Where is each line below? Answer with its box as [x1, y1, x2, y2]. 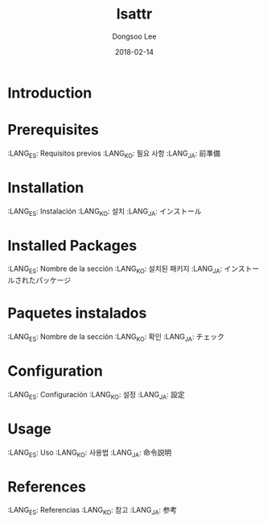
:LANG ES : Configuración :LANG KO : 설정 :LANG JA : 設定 [7, 389, 186, 401]
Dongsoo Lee [112, 31, 157, 41]
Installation [7, 178, 84, 197]
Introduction [7, 84, 92, 102]
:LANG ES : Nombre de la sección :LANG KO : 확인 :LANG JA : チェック [7, 332, 225, 343]
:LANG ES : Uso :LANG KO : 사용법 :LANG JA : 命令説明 [7, 447, 172, 459]
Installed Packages [7, 236, 138, 255]
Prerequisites [7, 121, 100, 139]
